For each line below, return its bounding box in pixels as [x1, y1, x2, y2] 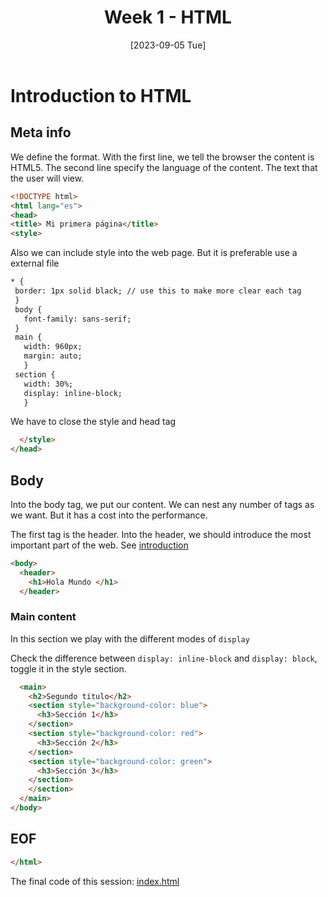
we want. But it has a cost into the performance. [10, 509, 208, 521]
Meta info [10, 124, 72, 141]
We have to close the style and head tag [10, 416, 177, 428]
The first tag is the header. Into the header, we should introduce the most [10, 528, 312, 540]
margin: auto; [23, 351, 83, 361]
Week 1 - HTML [104, 6, 232, 29]
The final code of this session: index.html [10, 875, 180, 887]
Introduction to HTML [10, 84, 192, 107]
